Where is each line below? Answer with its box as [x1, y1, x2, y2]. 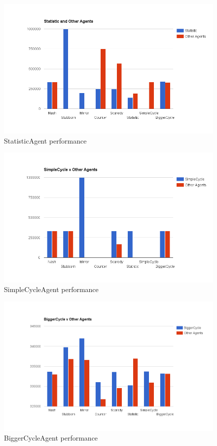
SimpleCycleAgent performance [4, 284, 99, 295]
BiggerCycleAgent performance [4, 433, 98, 443]
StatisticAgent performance [4, 135, 87, 146]
